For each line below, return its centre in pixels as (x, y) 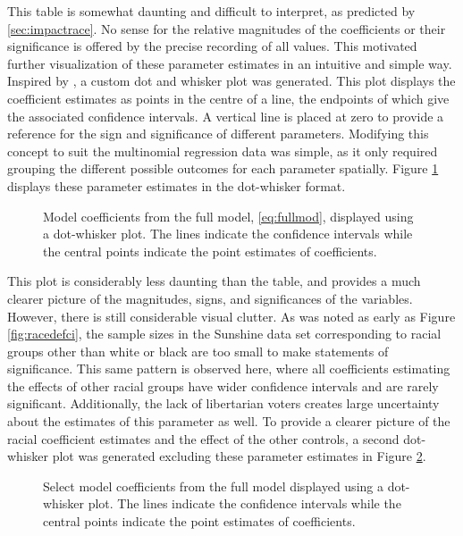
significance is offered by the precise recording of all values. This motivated (212, 46)
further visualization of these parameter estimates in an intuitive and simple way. (230, 63)
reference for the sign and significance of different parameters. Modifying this (218, 134)
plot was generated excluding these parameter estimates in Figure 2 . (239, 456)
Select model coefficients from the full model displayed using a (213, 486)
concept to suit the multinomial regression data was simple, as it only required (223, 151)
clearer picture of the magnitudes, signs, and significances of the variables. (210, 298)
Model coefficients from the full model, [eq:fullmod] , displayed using (228, 216)
